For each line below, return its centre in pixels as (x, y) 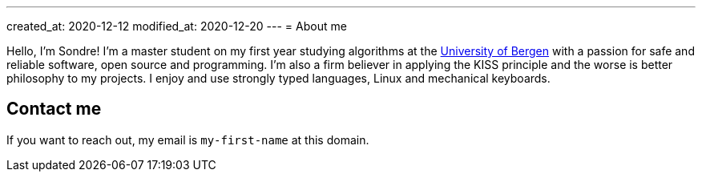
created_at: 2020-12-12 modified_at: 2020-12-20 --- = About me (177, 26)
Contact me (54, 109)
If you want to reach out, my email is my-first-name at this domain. (188, 140)
